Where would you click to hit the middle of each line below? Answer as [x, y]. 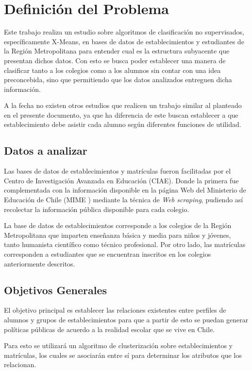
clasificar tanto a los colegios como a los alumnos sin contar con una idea [112, 70]
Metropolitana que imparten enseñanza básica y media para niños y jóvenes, [118, 235]
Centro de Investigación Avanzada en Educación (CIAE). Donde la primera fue [121, 180]
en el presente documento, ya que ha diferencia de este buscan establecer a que [121, 115]
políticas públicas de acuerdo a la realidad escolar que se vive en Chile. [109, 329]
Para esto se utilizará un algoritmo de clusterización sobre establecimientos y [118, 345]
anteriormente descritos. [40, 263]
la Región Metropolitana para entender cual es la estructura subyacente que [117, 51]
